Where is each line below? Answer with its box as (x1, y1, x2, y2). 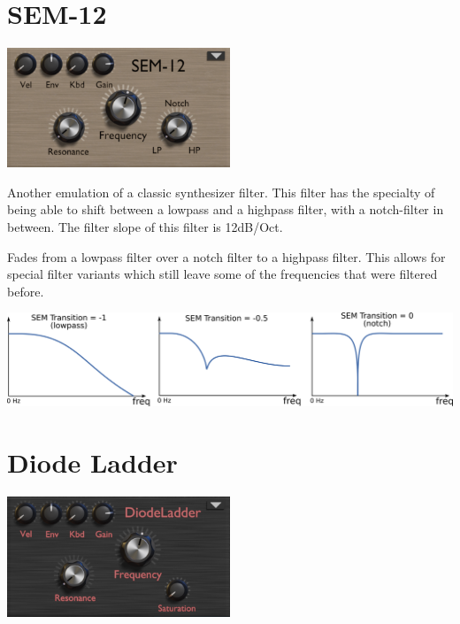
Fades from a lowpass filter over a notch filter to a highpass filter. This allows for (7, 247, 446, 266)
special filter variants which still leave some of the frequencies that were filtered (7, 265, 438, 283)
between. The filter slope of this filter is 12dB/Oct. (7, 217, 283, 235)
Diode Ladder (7, 443, 178, 480)
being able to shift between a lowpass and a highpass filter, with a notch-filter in (7, 200, 444, 219)
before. (7, 281, 44, 300)
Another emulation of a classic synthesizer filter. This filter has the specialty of (7, 182, 435, 201)
